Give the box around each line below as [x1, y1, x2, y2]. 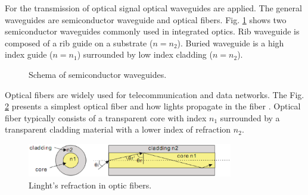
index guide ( [5, 48, 53, 61]
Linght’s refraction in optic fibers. [29, 178, 152, 191]
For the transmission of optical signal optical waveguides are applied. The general [5, 2, 302, 14]
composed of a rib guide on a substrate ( [5, 36, 153, 49]
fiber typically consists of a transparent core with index [5, 111, 207, 124]
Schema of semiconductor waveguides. [29, 68, 167, 80]
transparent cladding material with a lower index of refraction [5, 123, 231, 136]
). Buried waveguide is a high [177, 36, 284, 49]
